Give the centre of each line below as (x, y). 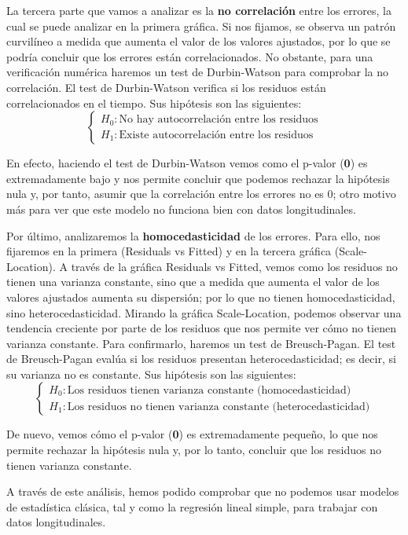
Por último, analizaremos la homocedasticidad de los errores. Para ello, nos (193, 235)
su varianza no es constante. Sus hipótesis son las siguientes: (151, 374)
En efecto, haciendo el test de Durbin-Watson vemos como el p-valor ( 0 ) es (187, 163)
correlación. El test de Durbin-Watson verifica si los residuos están (166, 87)
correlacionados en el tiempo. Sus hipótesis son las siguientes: (154, 103)
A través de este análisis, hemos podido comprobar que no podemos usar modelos (203, 491)
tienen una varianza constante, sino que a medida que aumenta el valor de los (193, 282)
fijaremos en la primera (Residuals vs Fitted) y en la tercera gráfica (169, 251)
